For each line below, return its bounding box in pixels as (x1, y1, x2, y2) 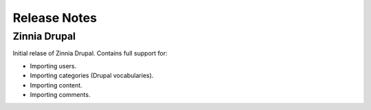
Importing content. (30, 81, 82, 89)
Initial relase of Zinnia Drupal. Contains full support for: (12, 49, 168, 57)
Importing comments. (30, 90, 91, 98)
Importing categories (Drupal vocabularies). (30, 72, 154, 80)
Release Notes (12, 10, 98, 25)
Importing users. (30, 61, 77, 70)
